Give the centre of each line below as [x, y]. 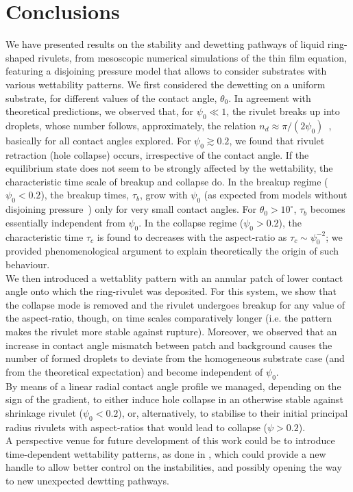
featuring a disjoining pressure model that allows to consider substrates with [166, 71]
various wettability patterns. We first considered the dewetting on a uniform [166, 84]
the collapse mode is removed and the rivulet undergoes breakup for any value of [175, 304]
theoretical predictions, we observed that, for [100, 111]
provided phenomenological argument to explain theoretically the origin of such [172, 251]
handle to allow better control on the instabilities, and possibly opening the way [174, 467]
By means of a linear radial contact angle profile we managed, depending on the [173, 386]
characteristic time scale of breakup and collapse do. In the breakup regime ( [167, 181]
